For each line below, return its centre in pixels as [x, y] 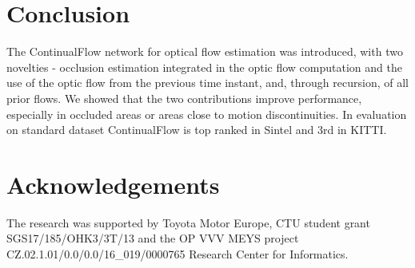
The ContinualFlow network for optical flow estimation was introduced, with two [205, 51]
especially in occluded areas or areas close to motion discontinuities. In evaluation [207, 114]
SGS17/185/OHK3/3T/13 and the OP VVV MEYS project [153, 238]
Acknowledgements [113, 184]
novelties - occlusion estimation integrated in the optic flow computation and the [204, 67]
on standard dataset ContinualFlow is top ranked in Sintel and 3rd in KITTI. [197, 130]
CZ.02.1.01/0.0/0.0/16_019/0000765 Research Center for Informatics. [178, 254]
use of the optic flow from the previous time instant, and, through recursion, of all [207, 83]
